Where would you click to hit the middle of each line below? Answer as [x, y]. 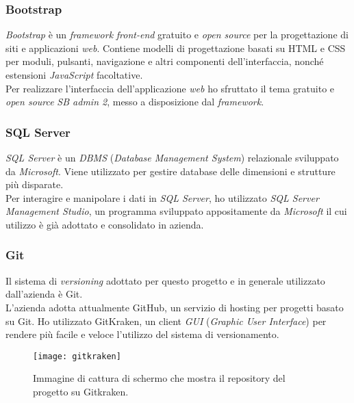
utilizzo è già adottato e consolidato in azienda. [105, 224]
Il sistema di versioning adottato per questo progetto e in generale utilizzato [165, 280]
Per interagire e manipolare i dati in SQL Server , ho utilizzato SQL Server [162, 197]
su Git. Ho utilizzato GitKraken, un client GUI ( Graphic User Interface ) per [166, 321]
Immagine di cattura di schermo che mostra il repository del [159, 378]
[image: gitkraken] [77, 356]
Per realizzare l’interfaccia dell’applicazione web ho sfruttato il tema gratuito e [170, 88]
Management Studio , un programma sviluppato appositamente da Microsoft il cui [176, 211]
